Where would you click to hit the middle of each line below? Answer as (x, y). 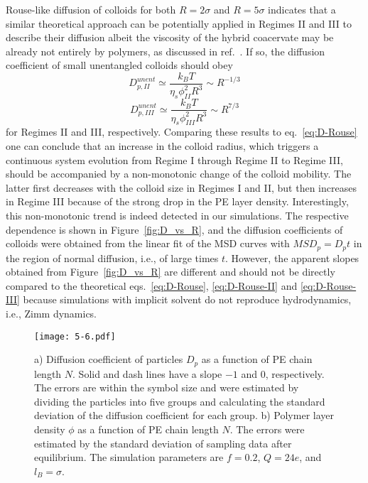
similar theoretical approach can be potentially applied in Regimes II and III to (179, 23)
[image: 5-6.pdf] (75, 336)
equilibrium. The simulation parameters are (129, 457)
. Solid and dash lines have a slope (147, 373)
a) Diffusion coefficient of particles (109, 359)
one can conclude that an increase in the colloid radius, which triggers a (162, 145)
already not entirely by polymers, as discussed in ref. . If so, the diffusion (166, 51)
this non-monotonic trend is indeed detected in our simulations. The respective (177, 215)
